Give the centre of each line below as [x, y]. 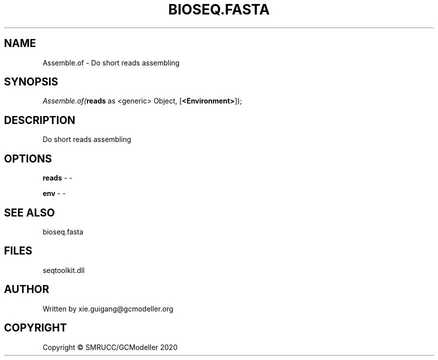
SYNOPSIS [31, 82]
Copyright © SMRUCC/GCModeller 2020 [110, 347]
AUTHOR [27, 289]
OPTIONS [28, 158]
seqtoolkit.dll [64, 270]
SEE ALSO [29, 212]
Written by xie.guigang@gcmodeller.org [108, 308]
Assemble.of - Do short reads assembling [111, 62]
